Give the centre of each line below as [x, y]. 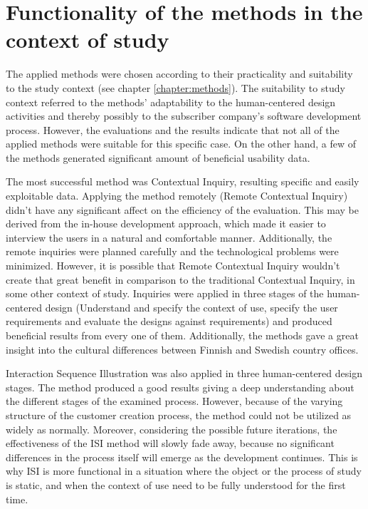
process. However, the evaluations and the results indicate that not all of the [173, 129]
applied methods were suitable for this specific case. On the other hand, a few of [181, 144]
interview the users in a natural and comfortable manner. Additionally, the [169, 237]
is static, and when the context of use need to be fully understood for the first [176, 484]
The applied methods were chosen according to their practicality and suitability [179, 74]
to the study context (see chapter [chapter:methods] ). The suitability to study [175, 87]
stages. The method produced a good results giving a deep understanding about [180, 387]
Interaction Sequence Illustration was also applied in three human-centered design [184, 373]
